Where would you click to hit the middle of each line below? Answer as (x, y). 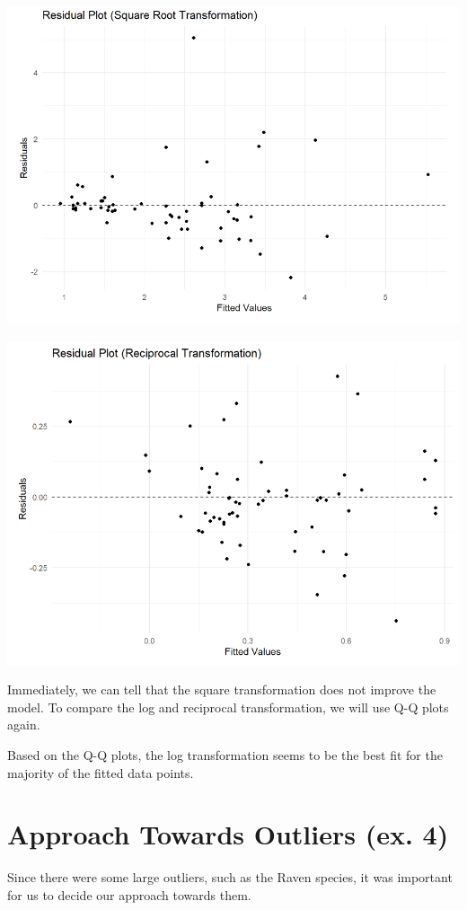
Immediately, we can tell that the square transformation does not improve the (222, 689)
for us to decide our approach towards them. (129, 894)
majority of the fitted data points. (101, 772)
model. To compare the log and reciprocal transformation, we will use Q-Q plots (228, 707)
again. (24, 724)
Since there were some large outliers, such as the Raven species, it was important (230, 877)
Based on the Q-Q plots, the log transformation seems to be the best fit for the (225, 754)
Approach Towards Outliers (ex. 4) (228, 834)
